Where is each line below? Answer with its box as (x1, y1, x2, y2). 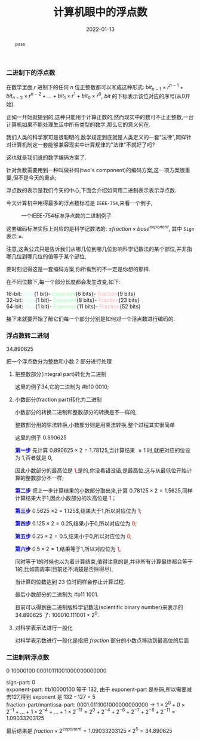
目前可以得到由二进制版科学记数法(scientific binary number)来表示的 (14, 603, 183, 610)
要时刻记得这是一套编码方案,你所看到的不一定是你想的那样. (6, 265, 151, 273)
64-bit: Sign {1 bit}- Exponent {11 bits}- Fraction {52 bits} (6, 302, 141, 310)
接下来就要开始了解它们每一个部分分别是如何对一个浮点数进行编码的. (6, 315, 176, 322)
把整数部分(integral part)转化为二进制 (14, 370, 106, 377)
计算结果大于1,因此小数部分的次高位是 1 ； (14, 494, 117, 502)
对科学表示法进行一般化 (14, 624, 73, 631)
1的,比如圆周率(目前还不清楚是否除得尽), (14, 565, 113, 573)
